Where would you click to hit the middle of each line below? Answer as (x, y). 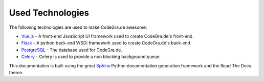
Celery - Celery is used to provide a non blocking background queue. (91, 57)
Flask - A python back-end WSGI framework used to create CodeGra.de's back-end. (106, 43)
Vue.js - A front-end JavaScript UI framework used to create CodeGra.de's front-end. (108, 36)
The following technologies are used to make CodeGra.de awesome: (78, 27)
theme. (16, 72)
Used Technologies (49, 13)
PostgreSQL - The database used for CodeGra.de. (72, 50)
